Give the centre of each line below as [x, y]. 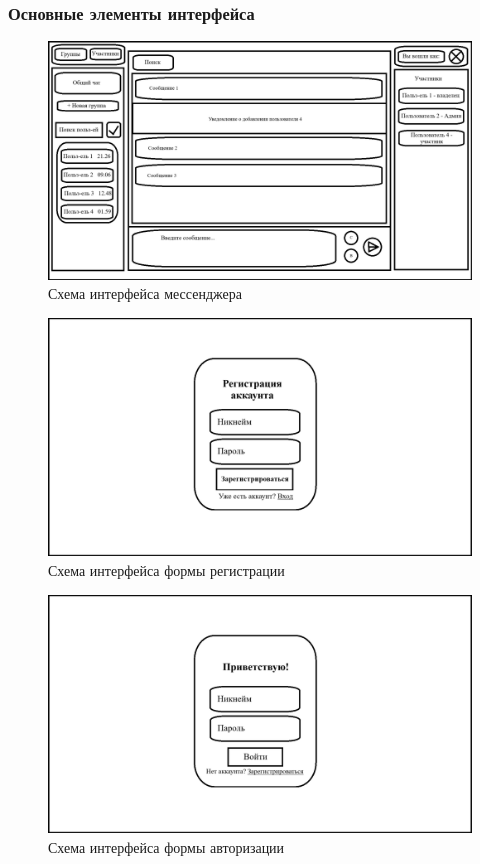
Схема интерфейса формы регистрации [166, 570]
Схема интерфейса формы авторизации [166, 846]
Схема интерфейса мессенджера [145, 293]
